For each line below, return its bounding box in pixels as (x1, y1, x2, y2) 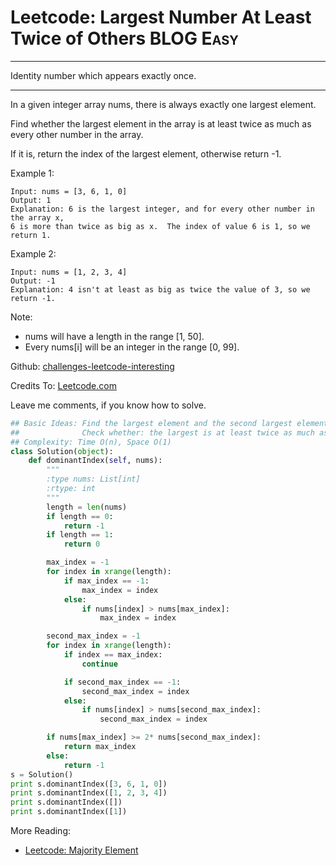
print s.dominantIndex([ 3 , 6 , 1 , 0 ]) (10, 779, 168, 789)
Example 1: (10, 167, 55, 179)
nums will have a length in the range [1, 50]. (24, 330, 205, 342)
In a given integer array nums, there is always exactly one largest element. (10, 98, 317, 110)
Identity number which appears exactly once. (10, 69, 197, 81)
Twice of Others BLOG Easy (10, 27, 239, 50)
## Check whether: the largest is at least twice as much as (10, 427, 329, 438)
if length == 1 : (46, 530, 114, 540)
